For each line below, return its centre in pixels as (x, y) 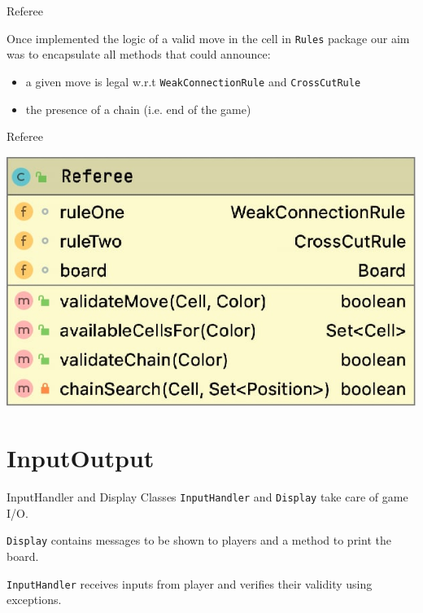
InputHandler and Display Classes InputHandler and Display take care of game (207, 497)
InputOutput (81, 458)
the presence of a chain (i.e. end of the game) (138, 109)
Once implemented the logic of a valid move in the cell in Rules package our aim (208, 38)
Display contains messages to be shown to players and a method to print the (199, 540)
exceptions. (34, 600)
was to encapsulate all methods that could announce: (139, 54)
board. (23, 556)
